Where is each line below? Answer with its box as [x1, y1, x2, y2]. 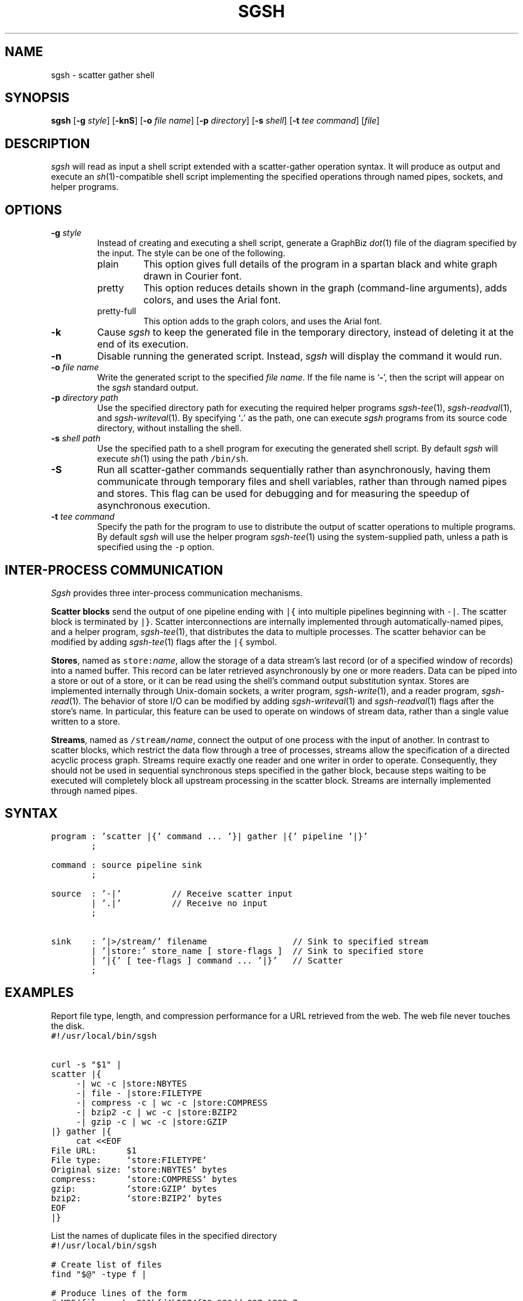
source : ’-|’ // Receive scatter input [51, 888, 293, 898]
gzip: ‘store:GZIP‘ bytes [51, 1183, 217, 1193]
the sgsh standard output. [97, 382, 199, 393]
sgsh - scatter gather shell [51, 69, 155, 80]
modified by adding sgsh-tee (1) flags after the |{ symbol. [51, 636, 277, 647]
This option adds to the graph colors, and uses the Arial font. [143, 316, 382, 327]
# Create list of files [51, 1259, 162, 1269]
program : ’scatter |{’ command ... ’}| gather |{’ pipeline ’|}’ [51, 831, 368, 841]
